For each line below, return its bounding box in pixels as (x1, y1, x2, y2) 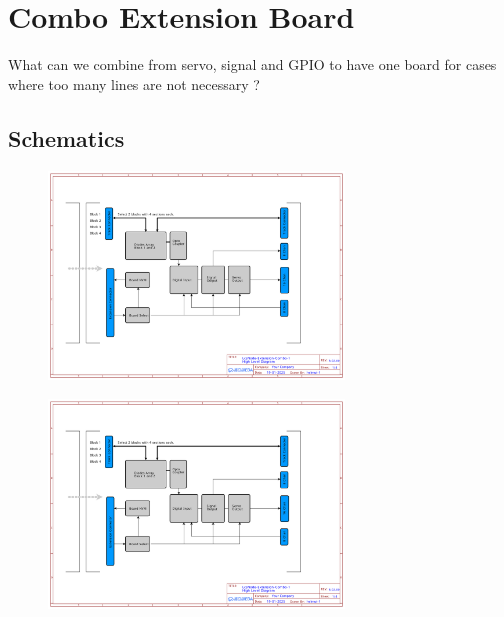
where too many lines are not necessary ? (8, 73, 260, 94)
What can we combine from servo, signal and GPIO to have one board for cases (8, 54, 497, 75)
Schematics (8, 122, 125, 153)
